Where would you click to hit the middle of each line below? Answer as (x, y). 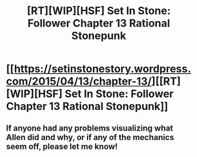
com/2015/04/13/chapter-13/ (79, 81)
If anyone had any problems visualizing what (90, 128)
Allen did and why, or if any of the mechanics (90, 137)
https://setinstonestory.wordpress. (102, 69)
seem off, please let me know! (62, 146)
